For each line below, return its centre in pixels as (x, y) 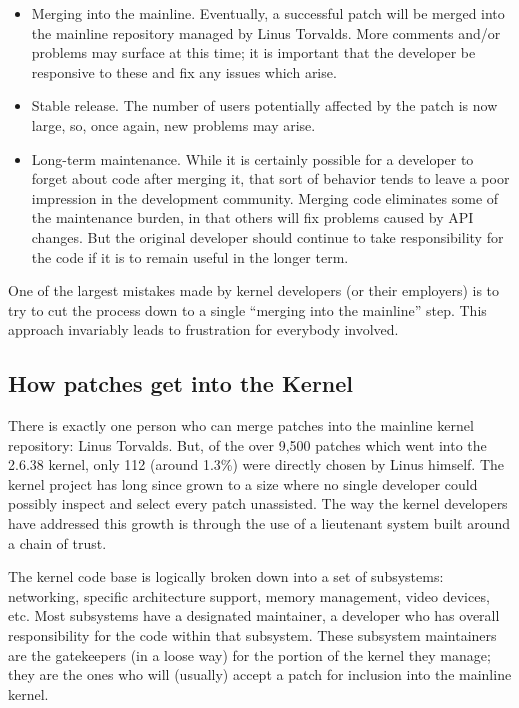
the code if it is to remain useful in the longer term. (190, 256)
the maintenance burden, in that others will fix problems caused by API (252, 217)
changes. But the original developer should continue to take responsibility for (267, 236)
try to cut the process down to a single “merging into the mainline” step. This (247, 309)
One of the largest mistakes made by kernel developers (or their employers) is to (254, 290)
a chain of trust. (57, 542)
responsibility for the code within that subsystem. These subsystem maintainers (252, 635)
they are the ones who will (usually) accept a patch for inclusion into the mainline (260, 674)
